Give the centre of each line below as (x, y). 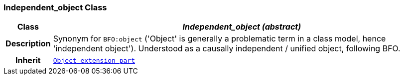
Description (28, 44)
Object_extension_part (94, 60)
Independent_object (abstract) (242, 27)
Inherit (28, 60)
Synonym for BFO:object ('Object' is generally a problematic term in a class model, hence (219, 39)
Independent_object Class (55, 7)
